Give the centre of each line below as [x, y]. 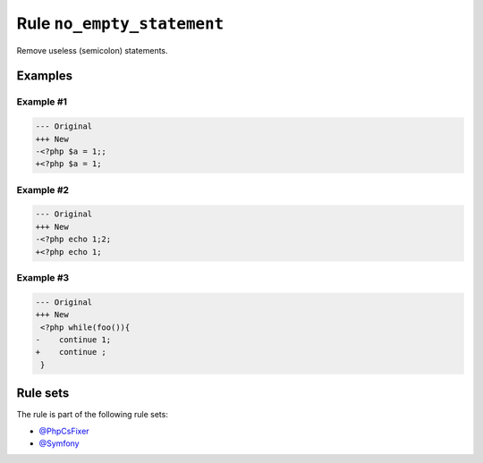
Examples [45, 76]
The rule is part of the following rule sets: [93, 415]
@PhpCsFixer [64, 431]
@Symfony [59, 443]
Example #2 [43, 189]
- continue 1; [73, 339]
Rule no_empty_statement [120, 23]
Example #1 [42, 102]
